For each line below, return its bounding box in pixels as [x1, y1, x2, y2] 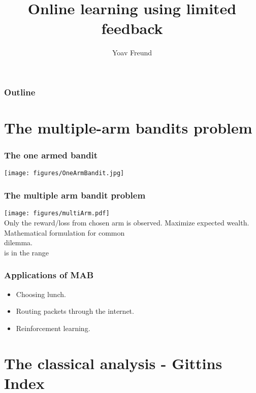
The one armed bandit [4, 149, 98, 161]
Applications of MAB [4, 269, 94, 281]
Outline [4, 85, 36, 98]
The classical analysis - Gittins [4, 352, 222, 373]
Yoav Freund [112, 47, 152, 58]
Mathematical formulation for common [4, 227, 125, 238]
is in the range [4, 247, 49, 257]
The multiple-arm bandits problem [4, 117, 252, 138]
